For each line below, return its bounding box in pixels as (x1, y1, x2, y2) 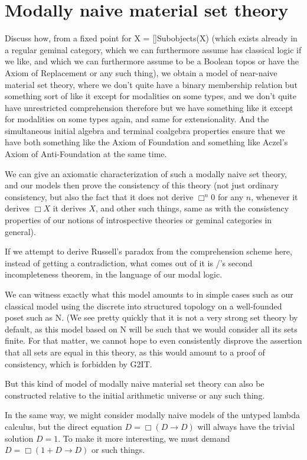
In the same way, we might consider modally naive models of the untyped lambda (5, 409, 300, 421)
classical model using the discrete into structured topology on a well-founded (5, 299, 282, 312)
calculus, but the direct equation (5, 420, 122, 432)
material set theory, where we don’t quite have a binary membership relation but (5, 78, 298, 90)
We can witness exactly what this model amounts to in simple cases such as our (5, 288, 293, 300)
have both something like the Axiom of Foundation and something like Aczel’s (5, 136, 288, 148)
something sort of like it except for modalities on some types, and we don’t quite (5, 90, 296, 102)
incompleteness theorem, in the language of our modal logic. (5, 268, 223, 280)
